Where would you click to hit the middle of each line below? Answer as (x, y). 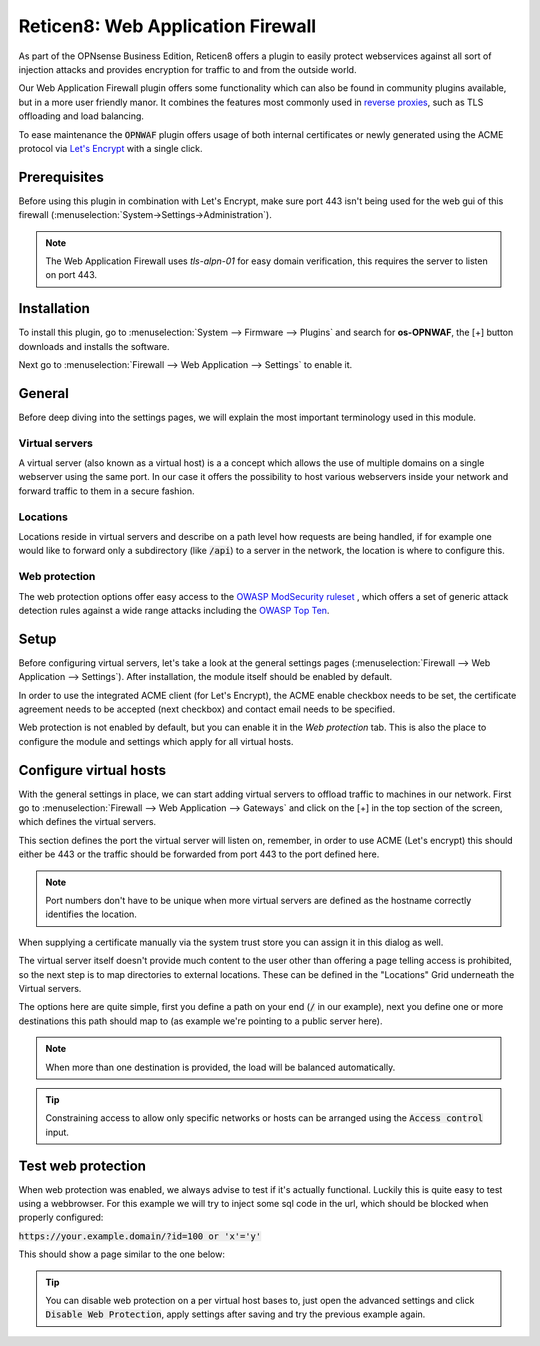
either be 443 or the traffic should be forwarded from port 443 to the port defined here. (199, 854)
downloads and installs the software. (94, 346)
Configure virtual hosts (92, 770)
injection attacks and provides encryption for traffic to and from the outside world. (187, 69)
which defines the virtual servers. (87, 822)
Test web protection (82, 1165)
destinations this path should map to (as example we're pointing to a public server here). (200, 1021)
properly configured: (61, 1217)
